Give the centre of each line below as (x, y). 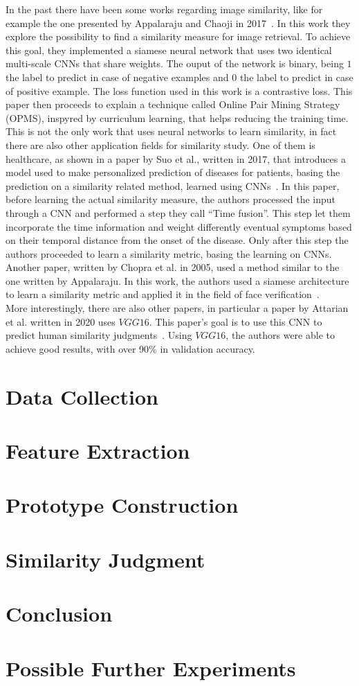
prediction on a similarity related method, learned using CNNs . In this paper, (173, 185)
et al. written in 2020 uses (61, 321)
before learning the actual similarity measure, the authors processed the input (171, 199)
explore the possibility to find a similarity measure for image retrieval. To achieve (178, 36)
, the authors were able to (280, 335)
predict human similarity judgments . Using (99, 335)
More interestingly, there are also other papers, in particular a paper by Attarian (177, 308)
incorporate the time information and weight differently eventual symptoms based (179, 226)
